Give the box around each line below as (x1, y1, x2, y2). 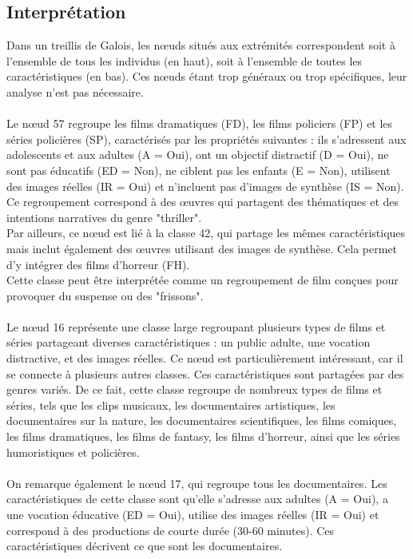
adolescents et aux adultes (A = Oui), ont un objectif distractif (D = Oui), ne (6, 146, 389, 163)
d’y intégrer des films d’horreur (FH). (6, 256, 190, 272)
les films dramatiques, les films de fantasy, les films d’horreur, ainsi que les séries (6, 428, 400, 445)
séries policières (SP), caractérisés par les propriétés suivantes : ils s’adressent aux (6, 130, 407, 147)
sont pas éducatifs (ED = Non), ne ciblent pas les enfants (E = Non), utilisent (6, 161, 391, 178)
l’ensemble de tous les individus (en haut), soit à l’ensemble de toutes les (6, 52, 363, 69)
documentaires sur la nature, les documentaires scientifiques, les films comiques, (6, 412, 397, 429)
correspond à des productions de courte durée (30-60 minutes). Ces (6, 521, 335, 538)
